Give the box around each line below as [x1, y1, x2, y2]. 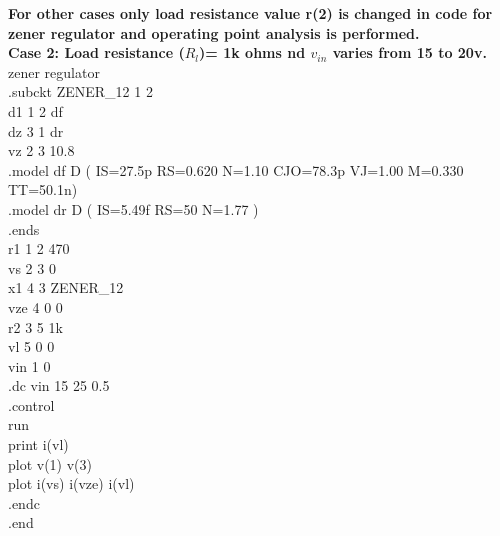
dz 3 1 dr [8, 120, 64, 141]
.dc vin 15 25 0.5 [8, 375, 110, 396]
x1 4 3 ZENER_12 [8, 277, 124, 298]
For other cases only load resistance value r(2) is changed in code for [8, 3, 493, 23]
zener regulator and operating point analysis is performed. [8, 22, 420, 43]
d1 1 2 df [8, 100, 63, 121]
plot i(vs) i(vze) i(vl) [8, 473, 135, 494]
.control [8, 394, 55, 415]
